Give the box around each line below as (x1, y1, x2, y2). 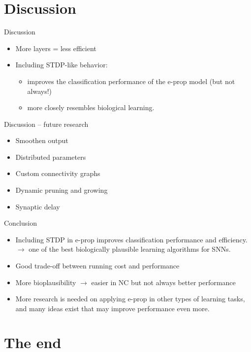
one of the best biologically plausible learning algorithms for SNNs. (29, 244, 231, 254)
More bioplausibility (15, 277, 76, 287)
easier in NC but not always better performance (91, 277, 236, 287)
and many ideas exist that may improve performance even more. (15, 303, 210, 313)
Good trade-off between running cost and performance (15, 261, 180, 271)
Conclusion (4, 218, 37, 228)
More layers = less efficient (15, 43, 96, 53)
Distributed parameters (15, 151, 86, 162)
